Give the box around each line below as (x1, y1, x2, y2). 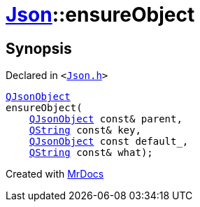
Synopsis (6, 39, 72, 57)
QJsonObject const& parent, (29, 113, 183, 125)
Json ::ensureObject (6, 3, 195, 27)
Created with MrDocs (6, 168, 104, 180)
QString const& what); (29, 147, 153, 159)
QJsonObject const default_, (29, 136, 189, 148)
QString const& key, (29, 124, 141, 136)
